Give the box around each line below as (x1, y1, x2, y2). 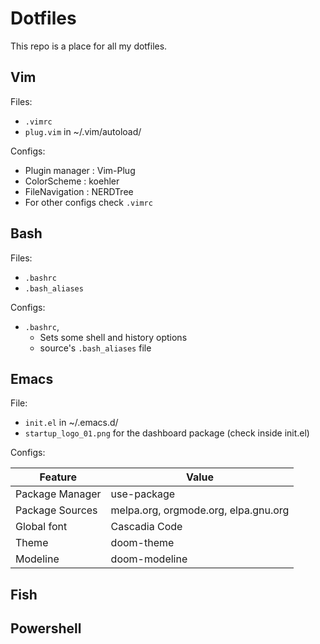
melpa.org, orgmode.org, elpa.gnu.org (110, 503, 290, 517)
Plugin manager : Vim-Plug (24, 164, 136, 176)
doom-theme (110, 536, 175, 550)
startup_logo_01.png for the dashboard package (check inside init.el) (24, 427, 310, 439)
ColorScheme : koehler (24, 175, 120, 187)
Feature (39, 470, 77, 484)
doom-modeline (110, 552, 188, 566)
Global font (15, 520, 68, 534)
